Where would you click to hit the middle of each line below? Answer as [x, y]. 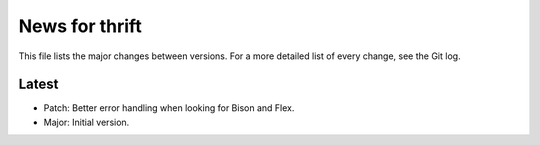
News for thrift [80, 26]
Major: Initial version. [86, 122]
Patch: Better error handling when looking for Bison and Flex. [169, 108]
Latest [38, 84]
